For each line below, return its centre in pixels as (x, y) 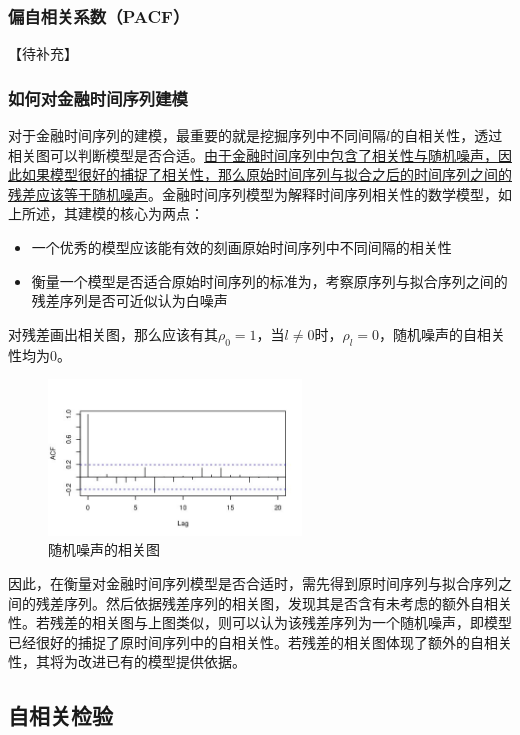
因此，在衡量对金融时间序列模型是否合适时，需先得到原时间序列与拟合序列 (253, 582)
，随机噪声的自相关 (442, 333)
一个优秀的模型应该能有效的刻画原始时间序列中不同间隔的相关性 (241, 247)
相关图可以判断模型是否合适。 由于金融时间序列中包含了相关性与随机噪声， (253, 154)
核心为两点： (161, 213)
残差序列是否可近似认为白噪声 (129, 300)
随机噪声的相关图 (104, 549)
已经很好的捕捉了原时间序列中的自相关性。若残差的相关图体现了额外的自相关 (260, 641)
